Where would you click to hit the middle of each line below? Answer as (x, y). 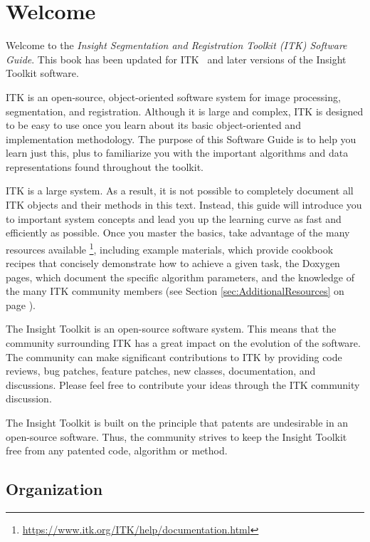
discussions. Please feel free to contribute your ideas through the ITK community (183, 384)
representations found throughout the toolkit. (105, 166)
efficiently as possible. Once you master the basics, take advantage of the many (178, 233)
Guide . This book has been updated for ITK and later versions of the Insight (176, 59)
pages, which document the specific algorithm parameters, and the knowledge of (180, 277)
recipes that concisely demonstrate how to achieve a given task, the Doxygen (173, 263)
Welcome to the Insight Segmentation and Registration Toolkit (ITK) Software (176, 45)
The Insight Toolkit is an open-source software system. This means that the (171, 329)
